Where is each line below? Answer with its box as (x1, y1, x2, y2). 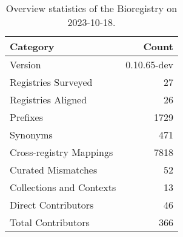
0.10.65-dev (125, 57, 173, 71)
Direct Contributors (10, 198, 94, 212)
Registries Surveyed (10, 75, 93, 89)
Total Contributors (10, 215, 90, 229)
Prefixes (10, 110, 44, 124)
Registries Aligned (10, 93, 87, 106)
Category (10, 39, 55, 53)
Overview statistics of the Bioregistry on (5, 1, 178, 15)
